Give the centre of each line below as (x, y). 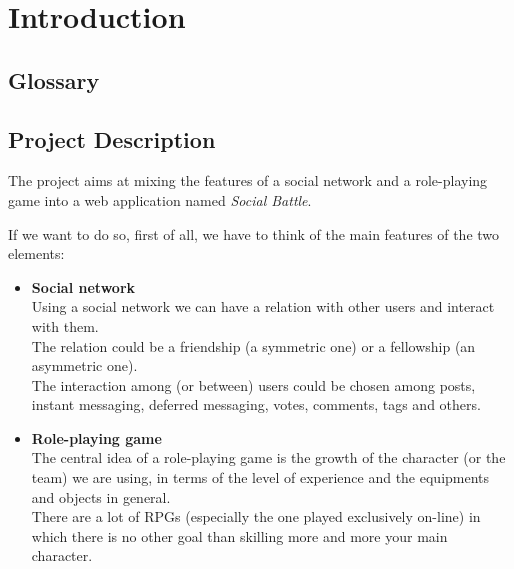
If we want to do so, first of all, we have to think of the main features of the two (254, 233)
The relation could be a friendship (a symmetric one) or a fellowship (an (253, 345)
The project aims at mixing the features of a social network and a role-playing (248, 180)
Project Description (112, 138)
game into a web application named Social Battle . (160, 199)
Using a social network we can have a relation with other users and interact (263, 306)
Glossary (54, 79)
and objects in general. (101, 496)
